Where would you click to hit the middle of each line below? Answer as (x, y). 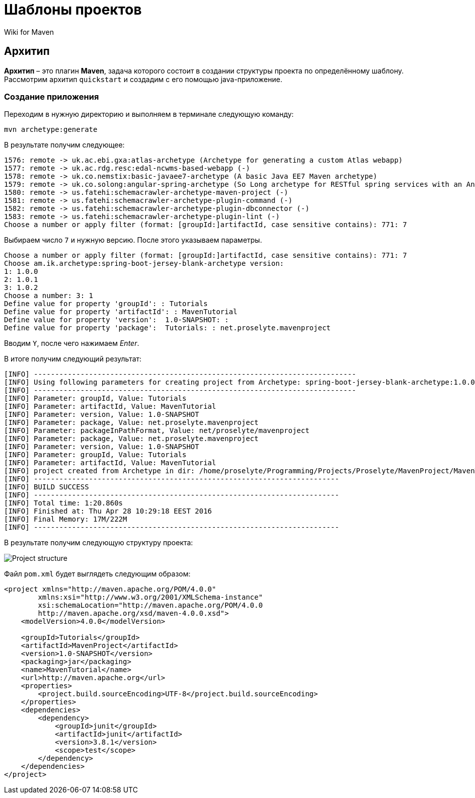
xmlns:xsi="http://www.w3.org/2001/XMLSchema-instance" (150, 597)
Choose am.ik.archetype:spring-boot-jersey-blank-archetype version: (144, 264)
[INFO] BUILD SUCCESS (47, 487)
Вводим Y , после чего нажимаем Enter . (72, 343)
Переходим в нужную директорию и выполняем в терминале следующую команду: (149, 114)
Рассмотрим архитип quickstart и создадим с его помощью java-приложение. (143, 79)
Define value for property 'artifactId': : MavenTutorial (121, 312)
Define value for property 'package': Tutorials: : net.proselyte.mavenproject (168, 328)
